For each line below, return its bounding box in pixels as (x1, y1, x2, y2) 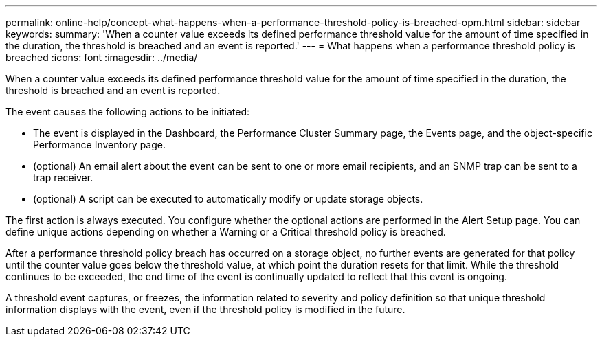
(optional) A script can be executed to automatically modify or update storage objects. (33, 193, 423, 205)
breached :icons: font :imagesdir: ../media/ (5, 52, 198, 63)
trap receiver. (33, 172, 93, 183)
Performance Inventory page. (33, 139, 166, 150)
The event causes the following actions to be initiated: (5, 106, 250, 117)
